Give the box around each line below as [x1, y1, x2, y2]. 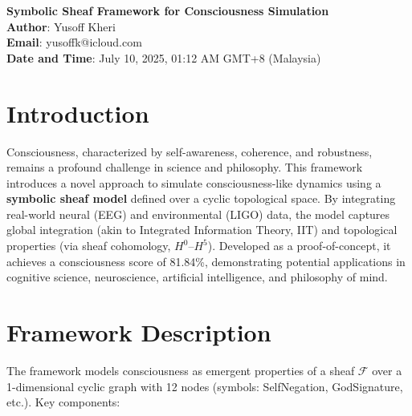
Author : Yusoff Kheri [6, 18, 116, 34]
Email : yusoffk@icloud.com [6, 34, 142, 50]
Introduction [6, 96, 149, 129]
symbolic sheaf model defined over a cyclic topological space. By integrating [6, 190, 396, 207]
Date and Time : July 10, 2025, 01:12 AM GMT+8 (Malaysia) [6, 49, 321, 66]
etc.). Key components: [6, 394, 120, 410]
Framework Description [6, 316, 271, 349]
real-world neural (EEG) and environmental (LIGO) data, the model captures [6, 205, 390, 222]
